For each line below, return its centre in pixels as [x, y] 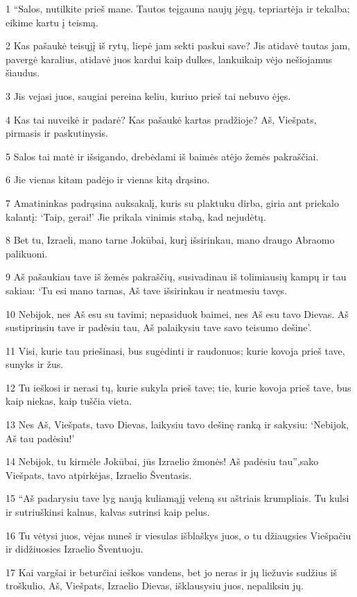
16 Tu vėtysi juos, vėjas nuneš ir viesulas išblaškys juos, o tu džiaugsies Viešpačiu [178, 535]
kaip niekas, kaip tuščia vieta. [69, 401]
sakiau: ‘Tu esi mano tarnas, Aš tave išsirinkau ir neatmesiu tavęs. [146, 290]
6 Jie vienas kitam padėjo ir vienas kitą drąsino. [108, 179]
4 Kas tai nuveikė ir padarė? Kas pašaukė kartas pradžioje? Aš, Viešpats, [161, 119]
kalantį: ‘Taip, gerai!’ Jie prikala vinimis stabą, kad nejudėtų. [136, 216]
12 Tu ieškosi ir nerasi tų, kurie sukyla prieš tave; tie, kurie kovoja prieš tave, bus [178, 387]
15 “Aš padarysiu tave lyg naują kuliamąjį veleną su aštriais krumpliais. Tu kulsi [177, 498]
